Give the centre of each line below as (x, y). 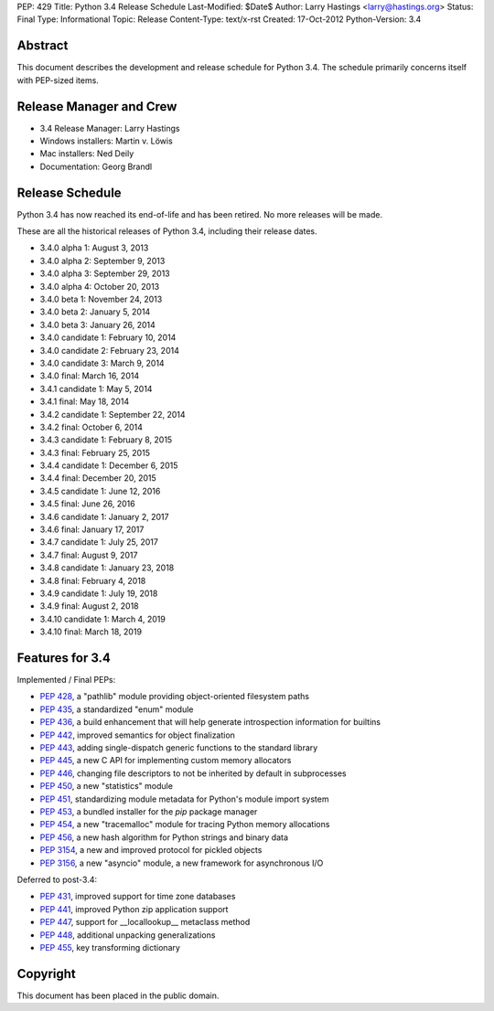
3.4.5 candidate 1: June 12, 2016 (100, 491)
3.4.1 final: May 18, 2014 (85, 401)
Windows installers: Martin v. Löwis (106, 141)
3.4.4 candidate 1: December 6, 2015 (109, 465)
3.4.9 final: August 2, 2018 (89, 606)
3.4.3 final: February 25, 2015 (95, 452)
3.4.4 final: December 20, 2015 (98, 478)
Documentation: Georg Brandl (96, 166)
